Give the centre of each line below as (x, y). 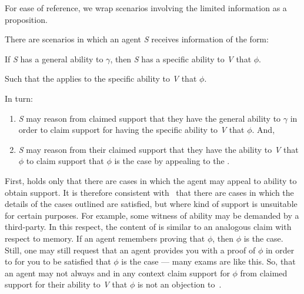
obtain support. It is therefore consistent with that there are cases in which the (149, 192)
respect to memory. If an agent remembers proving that (105, 238)
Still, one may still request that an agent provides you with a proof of (130, 250)
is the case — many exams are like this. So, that (208, 261)
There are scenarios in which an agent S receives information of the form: (137, 39)
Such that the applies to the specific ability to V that (101, 78)
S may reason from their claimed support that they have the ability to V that (158, 149)
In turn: (19, 98)
